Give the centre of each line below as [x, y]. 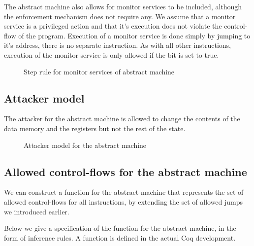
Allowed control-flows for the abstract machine [126, 171]
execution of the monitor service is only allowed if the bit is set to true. [111, 54]
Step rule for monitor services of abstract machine [99, 71]
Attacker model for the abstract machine [85, 145]
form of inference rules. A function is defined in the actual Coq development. [120, 237]
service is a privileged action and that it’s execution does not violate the [113, 26]
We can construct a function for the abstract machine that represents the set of [124, 192]
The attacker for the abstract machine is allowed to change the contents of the [122, 119]
